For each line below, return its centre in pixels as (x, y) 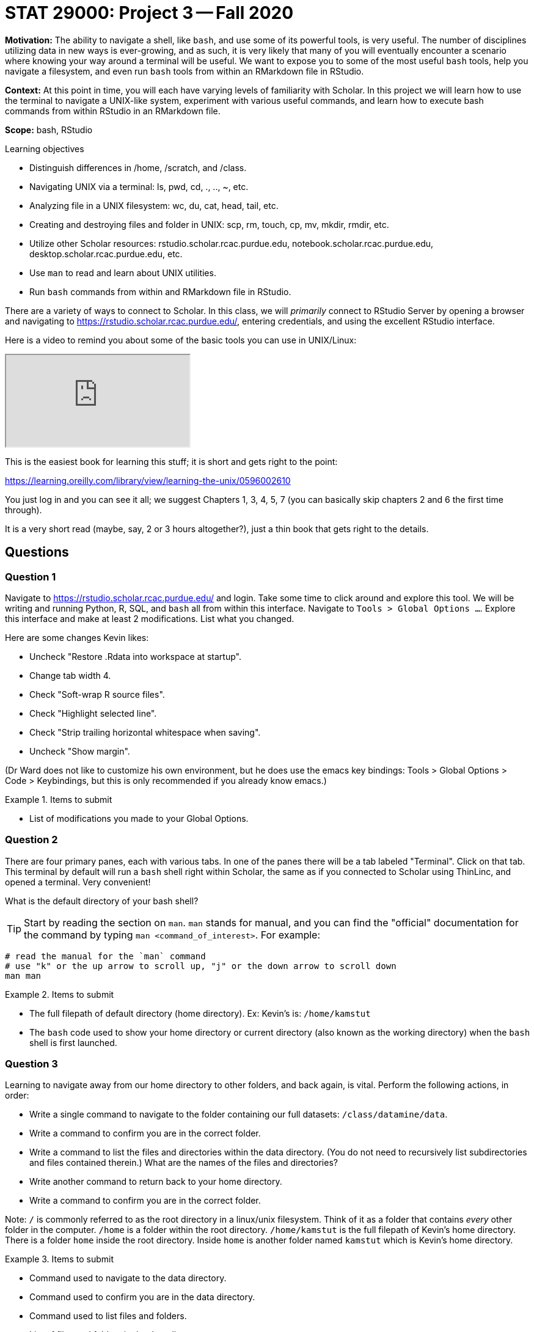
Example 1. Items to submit (59, 799)
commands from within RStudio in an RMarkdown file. (113, 111)
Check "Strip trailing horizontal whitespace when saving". (145, 732)
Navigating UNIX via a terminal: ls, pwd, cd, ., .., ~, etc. (139, 186)
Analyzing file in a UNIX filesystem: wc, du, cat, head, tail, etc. (154, 205)
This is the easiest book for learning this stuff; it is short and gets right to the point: (171, 461)
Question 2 (31, 840)
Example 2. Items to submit (60, 994)
